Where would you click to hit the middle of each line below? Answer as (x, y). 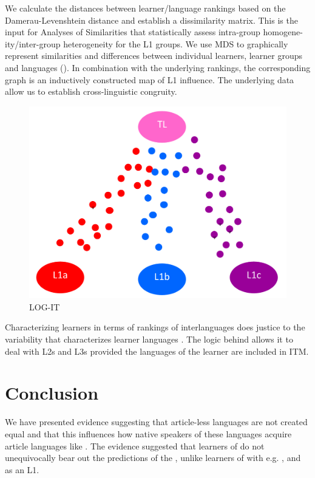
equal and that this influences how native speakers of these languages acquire (148, 433)
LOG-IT (45, 306)
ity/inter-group (33, 43)
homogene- (283, 32)
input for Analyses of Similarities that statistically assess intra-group (133, 32)
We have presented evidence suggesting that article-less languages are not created (156, 422)
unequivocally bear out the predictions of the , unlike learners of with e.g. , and (153, 458)
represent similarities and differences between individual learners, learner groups (154, 56)
